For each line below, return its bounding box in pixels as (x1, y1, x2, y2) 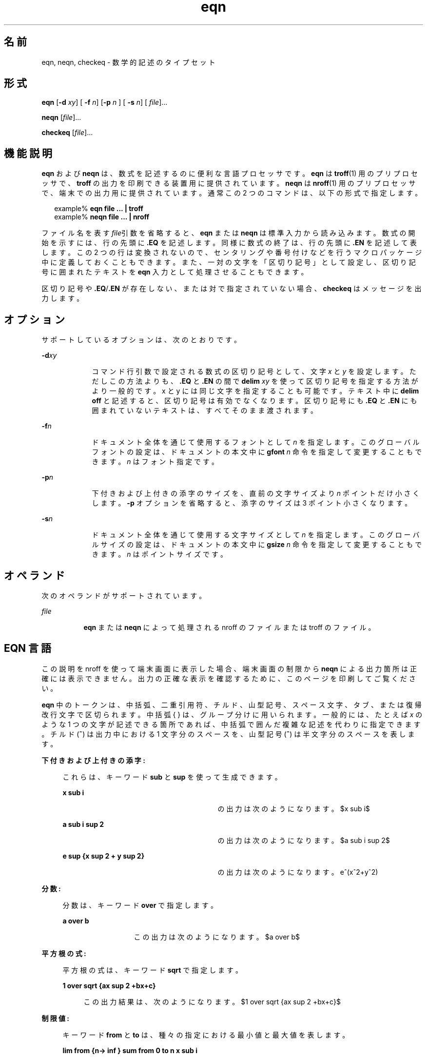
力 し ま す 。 (41, 294, 84, 303)
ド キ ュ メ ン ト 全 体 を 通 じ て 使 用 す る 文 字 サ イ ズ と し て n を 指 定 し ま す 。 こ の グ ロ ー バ (92, 530, 420, 539)
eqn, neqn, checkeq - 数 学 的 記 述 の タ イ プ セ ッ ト (41, 58, 215, 66)
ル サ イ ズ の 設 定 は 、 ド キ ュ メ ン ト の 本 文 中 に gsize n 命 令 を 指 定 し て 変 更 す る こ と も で (92, 540, 422, 549)
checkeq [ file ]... (41, 128, 93, 137)
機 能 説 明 (4, 147, 52, 159)
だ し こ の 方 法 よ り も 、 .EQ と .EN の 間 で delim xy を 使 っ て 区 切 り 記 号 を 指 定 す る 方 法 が (92, 377, 418, 386)
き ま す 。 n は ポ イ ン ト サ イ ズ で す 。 (92, 550, 227, 559)
